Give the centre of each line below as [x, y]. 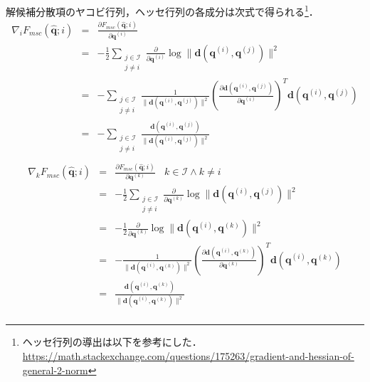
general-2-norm [55, 370]
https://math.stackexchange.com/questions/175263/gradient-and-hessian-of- [188, 355]
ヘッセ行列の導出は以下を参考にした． [112, 342]
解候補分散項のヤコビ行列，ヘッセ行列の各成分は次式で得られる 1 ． [162, 10]
